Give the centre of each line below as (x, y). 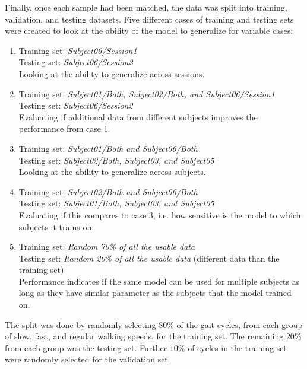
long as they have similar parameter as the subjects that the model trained (155, 293)
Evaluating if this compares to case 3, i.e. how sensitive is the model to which (160, 214)
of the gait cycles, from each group (240, 324)
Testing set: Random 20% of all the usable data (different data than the (149, 258)
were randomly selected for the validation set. (88, 359)
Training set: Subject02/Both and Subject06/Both (108, 191)
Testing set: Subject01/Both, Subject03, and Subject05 (116, 203)
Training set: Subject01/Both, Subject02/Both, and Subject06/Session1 (147, 93)
